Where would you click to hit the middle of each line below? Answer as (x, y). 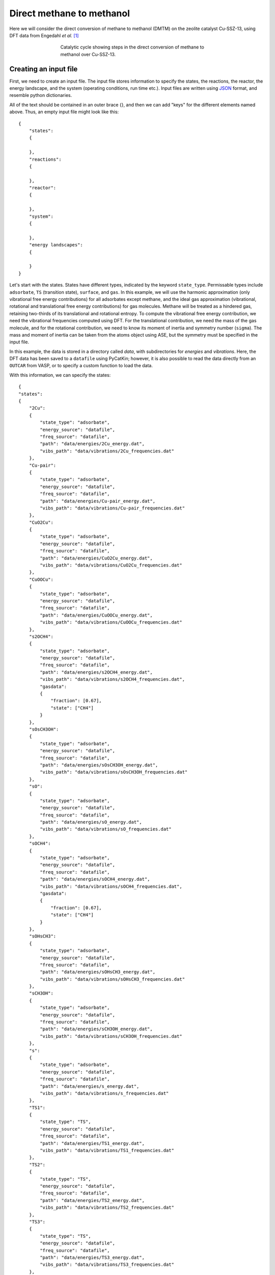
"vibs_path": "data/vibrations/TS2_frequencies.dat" (107, 1208)
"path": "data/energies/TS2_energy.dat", (92, 1200)
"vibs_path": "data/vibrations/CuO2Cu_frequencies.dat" (111, 565)
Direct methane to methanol (70, 13)
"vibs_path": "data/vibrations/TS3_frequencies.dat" (107, 1265)
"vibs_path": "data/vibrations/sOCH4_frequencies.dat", (111, 886)
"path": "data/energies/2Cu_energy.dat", (92, 444)
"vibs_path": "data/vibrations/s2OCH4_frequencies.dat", (113, 679)
